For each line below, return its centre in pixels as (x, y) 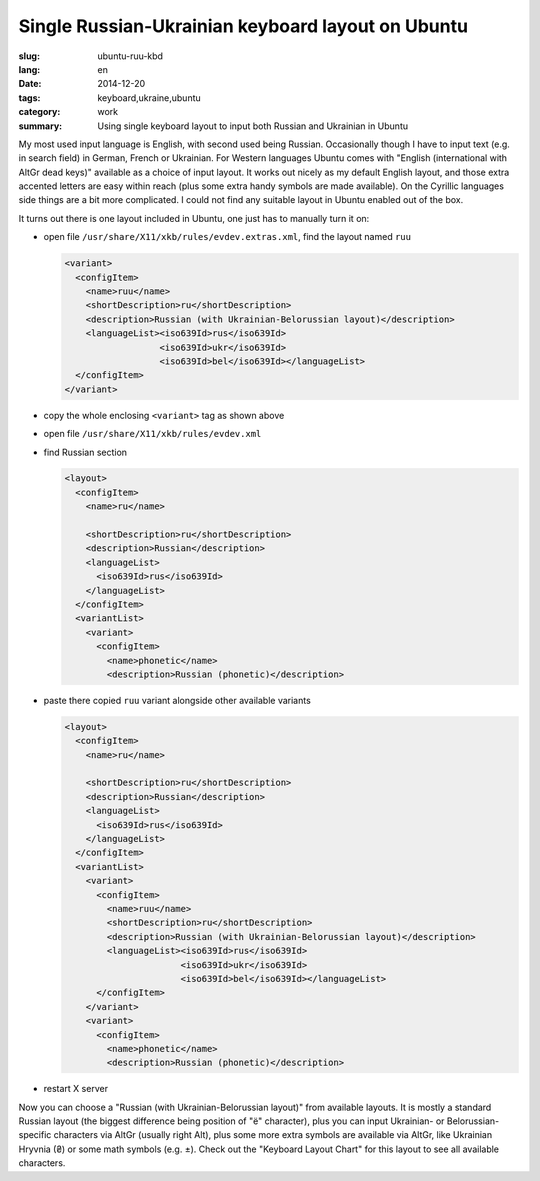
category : (39, 112)
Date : (30, 84)
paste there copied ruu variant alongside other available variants (177, 700)
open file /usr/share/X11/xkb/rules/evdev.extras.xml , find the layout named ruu (227, 237)
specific (35, 1135)
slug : (29, 56)
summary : (40, 126)
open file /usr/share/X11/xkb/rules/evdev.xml (152, 434)
